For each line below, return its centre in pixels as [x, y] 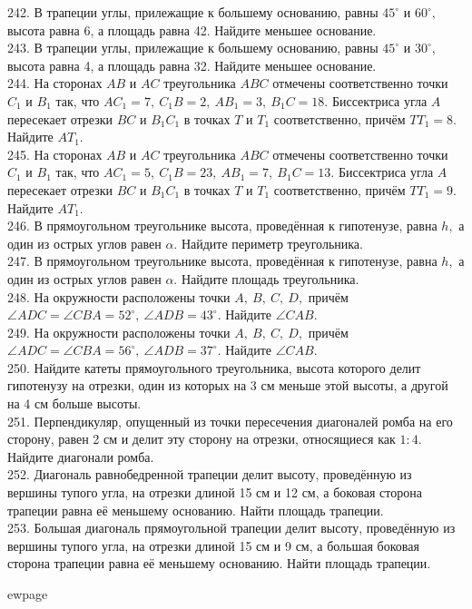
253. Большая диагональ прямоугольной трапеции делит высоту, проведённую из [231, 528]
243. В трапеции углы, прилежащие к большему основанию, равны [193, 48]
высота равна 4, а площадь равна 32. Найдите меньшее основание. [192, 65]
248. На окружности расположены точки [119, 296]
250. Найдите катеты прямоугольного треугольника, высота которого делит [214, 367]
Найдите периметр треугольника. [272, 243]
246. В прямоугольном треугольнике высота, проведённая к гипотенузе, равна [222, 226]
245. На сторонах [55, 154]
